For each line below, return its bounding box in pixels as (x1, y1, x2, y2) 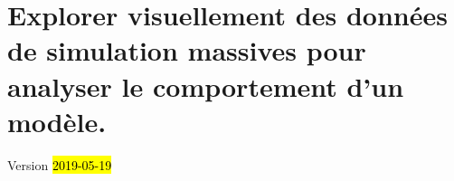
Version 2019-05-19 (7, 155, 112, 174)
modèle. (7, 102, 107, 139)
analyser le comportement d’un (7, 67, 404, 104)
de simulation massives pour (7, 32, 366, 69)
